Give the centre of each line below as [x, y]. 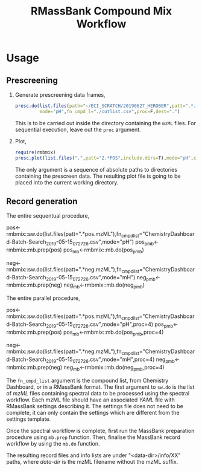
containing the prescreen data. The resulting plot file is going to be [98, 176]
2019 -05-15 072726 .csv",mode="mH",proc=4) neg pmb [110, 360]
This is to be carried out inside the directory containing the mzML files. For [105, 123]
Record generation [42, 201]
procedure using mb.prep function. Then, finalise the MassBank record [93, 437]
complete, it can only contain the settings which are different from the [93, 412]
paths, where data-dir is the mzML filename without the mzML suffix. [92, 461]
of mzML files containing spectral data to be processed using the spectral [98, 393]
